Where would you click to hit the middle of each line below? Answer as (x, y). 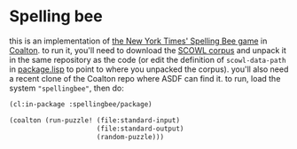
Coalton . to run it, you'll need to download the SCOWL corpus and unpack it (148, 50)
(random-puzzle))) (130, 137)
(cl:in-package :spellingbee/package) (81, 104)
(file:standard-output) (140, 129)
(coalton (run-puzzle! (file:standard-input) (94, 120)
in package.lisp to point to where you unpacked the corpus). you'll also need (149, 69)
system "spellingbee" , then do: (66, 88)
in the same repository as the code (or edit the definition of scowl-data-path (148, 59)
